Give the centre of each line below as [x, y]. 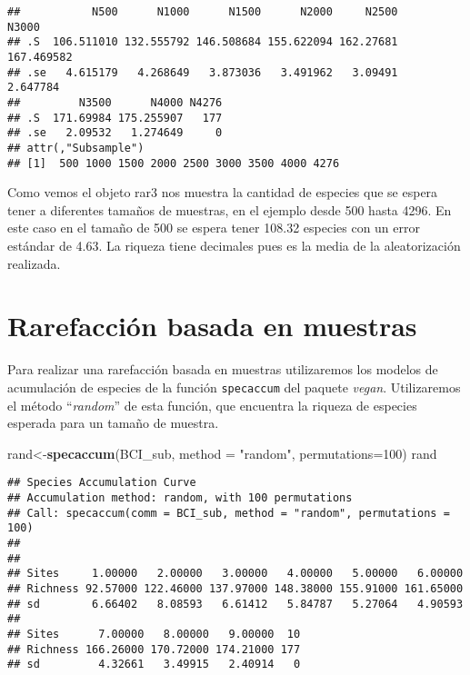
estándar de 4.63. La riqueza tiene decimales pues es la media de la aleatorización [234, 245]
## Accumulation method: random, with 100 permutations [180, 498]
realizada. [34, 263]
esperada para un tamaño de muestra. [113, 423]
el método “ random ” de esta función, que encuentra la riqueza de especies [212, 405]
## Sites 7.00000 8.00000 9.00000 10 [154, 634]
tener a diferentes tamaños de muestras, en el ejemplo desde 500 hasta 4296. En [230, 209]
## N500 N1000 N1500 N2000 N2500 [203, 12]
